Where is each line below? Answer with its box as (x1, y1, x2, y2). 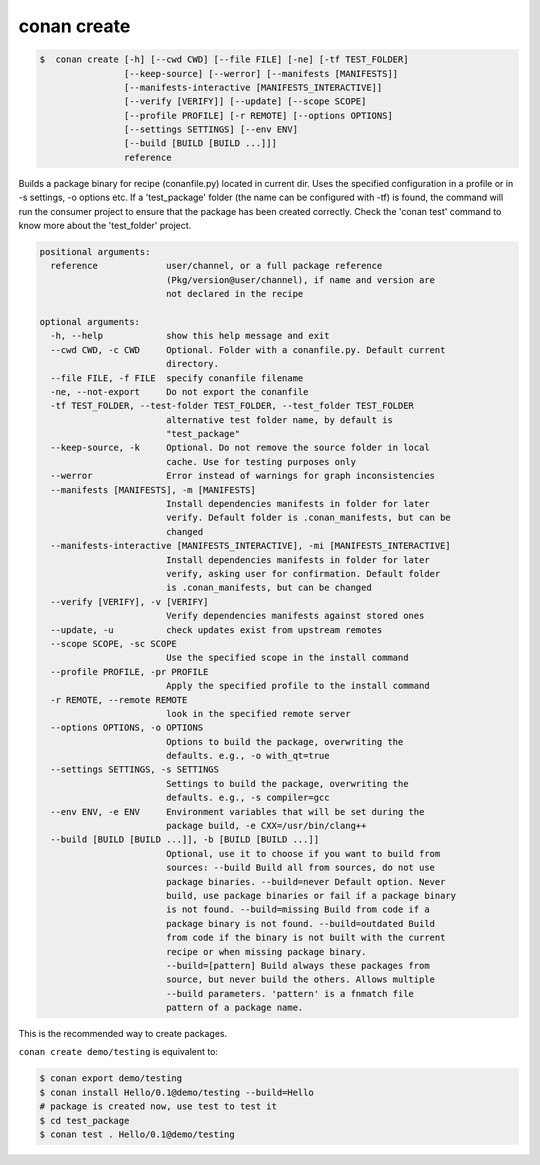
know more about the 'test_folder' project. (18, 220, 192, 232)
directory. (165, 358, 220, 370)
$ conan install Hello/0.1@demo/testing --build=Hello (39, 1086, 314, 1098)
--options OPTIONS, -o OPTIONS (50, 722, 204, 734)
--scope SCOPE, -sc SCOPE (50, 638, 177, 649)
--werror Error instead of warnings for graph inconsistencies (50, 470, 435, 482)
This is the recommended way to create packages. (18, 1028, 228, 1040)
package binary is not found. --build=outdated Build (165, 918, 435, 929)
